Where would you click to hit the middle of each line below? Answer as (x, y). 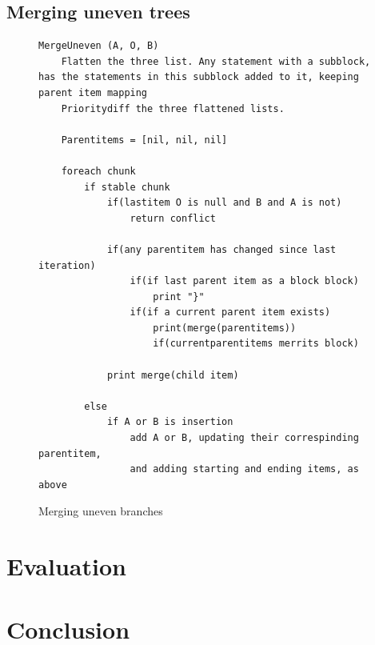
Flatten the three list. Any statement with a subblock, (216, 61)
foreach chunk (98, 171)
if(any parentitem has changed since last (221, 249)
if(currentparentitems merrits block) (256, 344)
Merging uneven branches (101, 511)
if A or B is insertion (170, 422)
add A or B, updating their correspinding (244, 438)
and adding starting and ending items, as (244, 469)
